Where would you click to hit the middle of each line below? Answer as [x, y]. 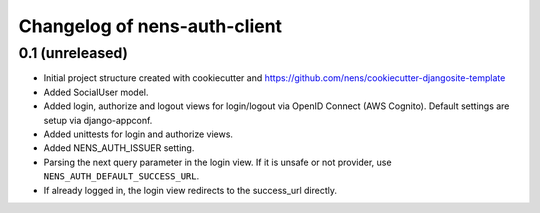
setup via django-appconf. [98, 120]
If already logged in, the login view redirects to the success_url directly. [190, 190]
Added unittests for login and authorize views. [138, 134]
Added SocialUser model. [96, 92]
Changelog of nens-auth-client [150, 26]
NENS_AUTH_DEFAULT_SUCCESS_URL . [121, 176]
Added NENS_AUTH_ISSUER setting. [119, 148]
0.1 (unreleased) [73, 53]
